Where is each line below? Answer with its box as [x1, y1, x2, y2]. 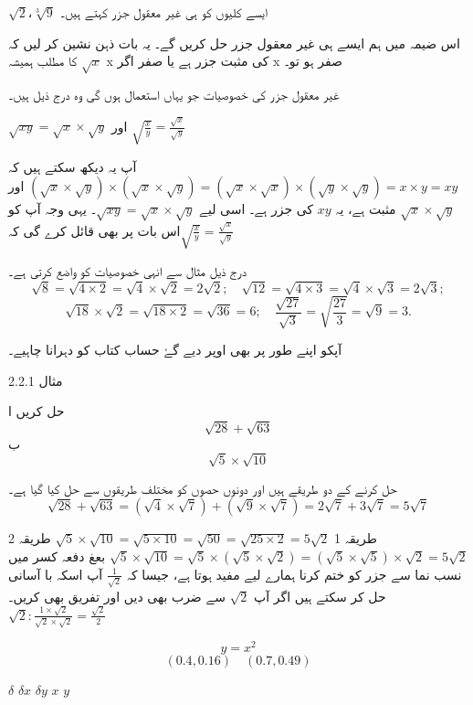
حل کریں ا [8, 401, 65, 421]
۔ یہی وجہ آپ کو [8, 199, 97, 219]
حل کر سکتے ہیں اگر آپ [254, 586, 386, 605]
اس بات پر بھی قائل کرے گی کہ [8, 220, 181, 240]
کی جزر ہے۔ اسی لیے [199, 199, 314, 219]
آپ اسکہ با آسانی [8, 564, 103, 583]
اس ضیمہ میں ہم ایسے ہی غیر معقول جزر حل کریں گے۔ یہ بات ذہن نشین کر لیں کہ [8, 33, 460, 52]
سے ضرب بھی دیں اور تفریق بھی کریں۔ [8, 586, 226, 605]
